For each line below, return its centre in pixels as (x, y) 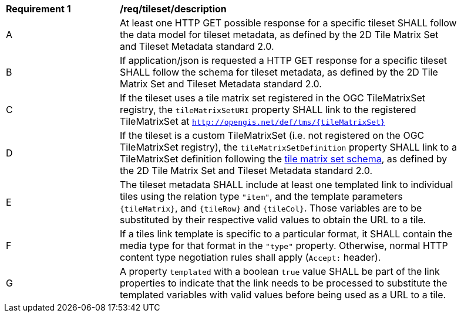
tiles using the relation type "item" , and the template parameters (261, 196)
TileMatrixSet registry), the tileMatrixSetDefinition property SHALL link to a (288, 147)
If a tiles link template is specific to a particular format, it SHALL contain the (286, 234)
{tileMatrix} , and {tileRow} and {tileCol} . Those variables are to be (271, 208)
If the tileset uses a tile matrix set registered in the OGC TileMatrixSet (272, 98)
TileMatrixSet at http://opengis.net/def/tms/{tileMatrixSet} (253, 121)
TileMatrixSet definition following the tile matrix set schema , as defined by (284, 159)
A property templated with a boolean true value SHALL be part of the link (280, 271)
